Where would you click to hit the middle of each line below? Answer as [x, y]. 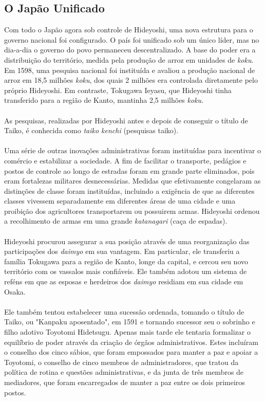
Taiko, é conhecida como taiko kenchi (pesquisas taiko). [91, 130]
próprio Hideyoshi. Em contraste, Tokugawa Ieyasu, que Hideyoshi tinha [118, 90]
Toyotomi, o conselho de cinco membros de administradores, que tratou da [121, 362]
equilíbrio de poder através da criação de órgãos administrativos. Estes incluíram [131, 342]
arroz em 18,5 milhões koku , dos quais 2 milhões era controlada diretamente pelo [131, 80]
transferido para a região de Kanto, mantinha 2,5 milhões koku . [104, 100]
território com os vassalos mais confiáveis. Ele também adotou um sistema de [126, 271]
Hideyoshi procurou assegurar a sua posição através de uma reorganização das [127, 241]
